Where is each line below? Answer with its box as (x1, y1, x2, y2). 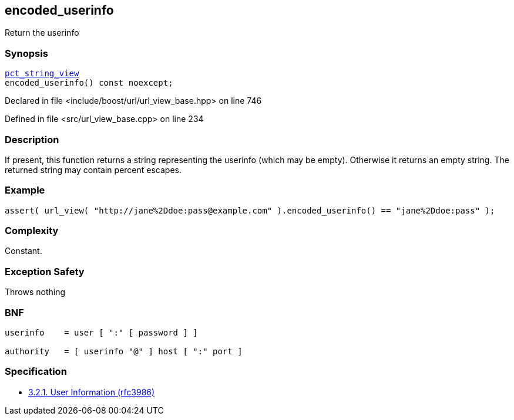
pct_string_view (5, 69, 79, 79)
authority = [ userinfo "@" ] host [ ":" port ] (5, 346, 243, 356)
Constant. (5, 246, 42, 256)
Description (5, 133, 59, 145)
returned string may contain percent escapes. (5, 164, 182, 175)
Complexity (5, 225, 59, 237)
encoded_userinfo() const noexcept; (5, 78, 173, 88)
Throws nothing (5, 287, 66, 297)
